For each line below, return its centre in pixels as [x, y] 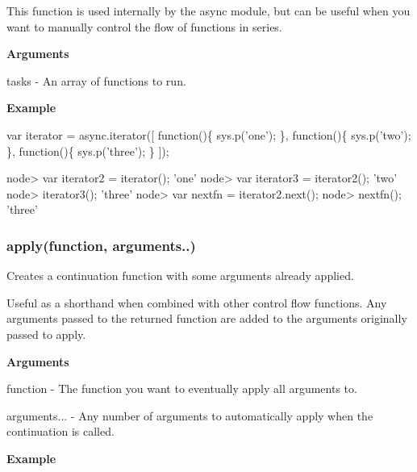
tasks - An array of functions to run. [96, 80]
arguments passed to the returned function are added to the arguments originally [207, 318]
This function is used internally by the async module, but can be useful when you [208, 10]
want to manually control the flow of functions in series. [144, 26]
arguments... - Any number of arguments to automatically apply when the [190, 415]
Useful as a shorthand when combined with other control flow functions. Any [197, 302]
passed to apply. [46, 334]
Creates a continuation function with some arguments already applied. [180, 276]
